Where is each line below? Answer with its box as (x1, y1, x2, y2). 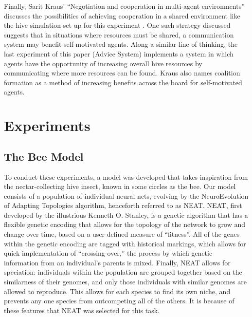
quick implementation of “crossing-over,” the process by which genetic (4, 248, 213, 258)
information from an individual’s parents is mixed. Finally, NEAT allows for (4, 257, 231, 267)
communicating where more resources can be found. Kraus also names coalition (4, 68, 240, 78)
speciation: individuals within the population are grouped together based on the (4, 267, 242, 277)
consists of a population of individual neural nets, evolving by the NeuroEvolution (4, 190, 249, 201)
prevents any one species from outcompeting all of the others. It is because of (4, 296, 234, 306)
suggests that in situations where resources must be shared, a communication (4, 29, 234, 39)
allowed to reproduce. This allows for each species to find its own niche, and (4, 286, 231, 296)
